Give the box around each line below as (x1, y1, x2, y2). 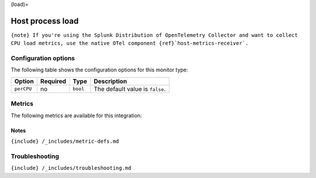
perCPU (14, 85, 32, 92)
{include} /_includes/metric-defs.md (11, 138, 119, 145)
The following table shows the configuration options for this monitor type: (11, 66, 188, 73)
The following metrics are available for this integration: (11, 112, 142, 119)
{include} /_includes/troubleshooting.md (11, 165, 132, 172)
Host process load (11, 16, 79, 26)
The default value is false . (94, 85, 166, 93)
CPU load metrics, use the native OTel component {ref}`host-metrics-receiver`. (11, 40, 249, 47)
